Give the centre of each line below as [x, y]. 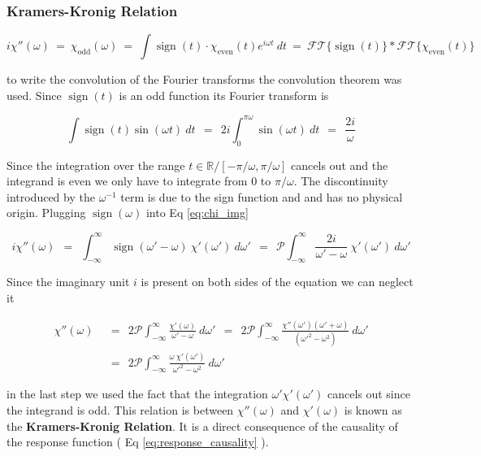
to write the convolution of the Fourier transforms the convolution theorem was [204, 79]
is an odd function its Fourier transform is [224, 95]
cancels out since [368, 394]
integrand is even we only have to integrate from [127, 181]
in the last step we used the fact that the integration [137, 394]
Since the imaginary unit [68, 282]
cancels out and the [340, 165]
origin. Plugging [46, 213]
